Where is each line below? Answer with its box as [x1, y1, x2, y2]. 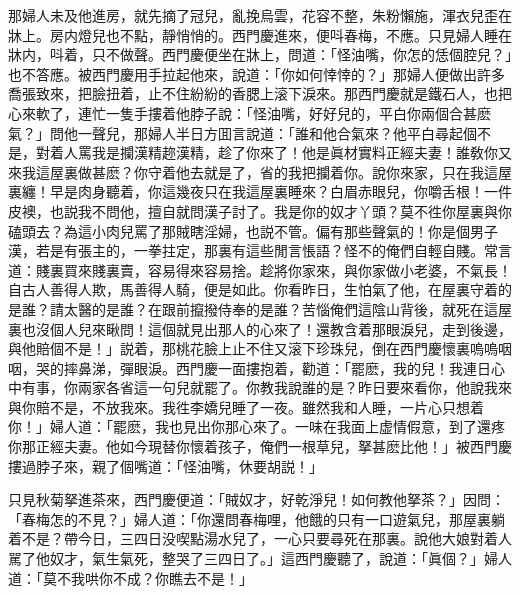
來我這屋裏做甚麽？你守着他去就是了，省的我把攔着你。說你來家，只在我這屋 [8, 161, 512, 182]
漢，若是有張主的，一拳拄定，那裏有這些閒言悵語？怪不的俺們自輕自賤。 [8, 240, 484, 261]
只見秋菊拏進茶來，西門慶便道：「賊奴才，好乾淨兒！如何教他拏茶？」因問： [8, 489, 505, 510]
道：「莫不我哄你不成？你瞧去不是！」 [8, 567, 253, 588]
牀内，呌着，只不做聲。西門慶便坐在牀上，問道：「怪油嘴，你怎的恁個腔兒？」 [8, 44, 512, 65]
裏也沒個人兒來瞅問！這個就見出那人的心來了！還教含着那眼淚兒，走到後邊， [8, 318, 512, 339]
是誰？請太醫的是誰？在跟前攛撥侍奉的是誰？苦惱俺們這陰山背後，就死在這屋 [8, 298, 512, 319]
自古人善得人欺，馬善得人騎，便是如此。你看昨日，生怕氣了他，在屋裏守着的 [8, 279, 512, 300]
